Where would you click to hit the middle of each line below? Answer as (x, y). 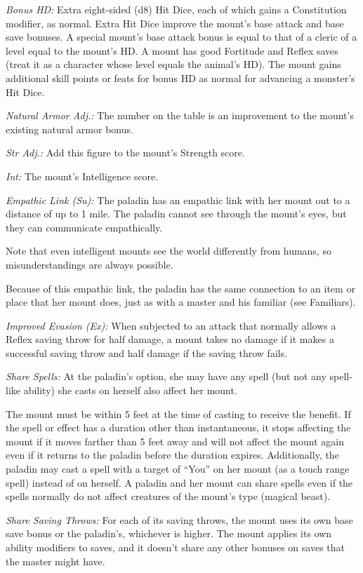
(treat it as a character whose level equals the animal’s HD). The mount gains (173, 64)
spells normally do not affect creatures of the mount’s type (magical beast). (168, 496)
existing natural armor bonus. (70, 129)
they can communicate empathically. (84, 227)
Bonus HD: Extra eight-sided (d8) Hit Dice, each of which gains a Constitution (176, 9)
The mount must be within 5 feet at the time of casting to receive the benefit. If (178, 413)
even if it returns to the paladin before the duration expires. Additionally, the (172, 455)
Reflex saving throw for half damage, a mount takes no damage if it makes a (170, 339)
